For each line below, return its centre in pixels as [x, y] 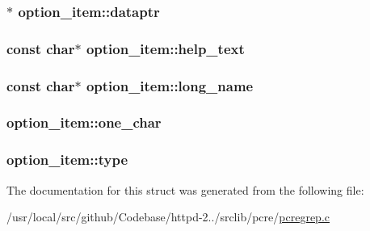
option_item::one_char [84, 122]
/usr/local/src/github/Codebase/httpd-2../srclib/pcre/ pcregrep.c [168, 217]
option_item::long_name [170, 85]
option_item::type [67, 160]
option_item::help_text [165, 48]
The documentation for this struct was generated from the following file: [185, 189]
